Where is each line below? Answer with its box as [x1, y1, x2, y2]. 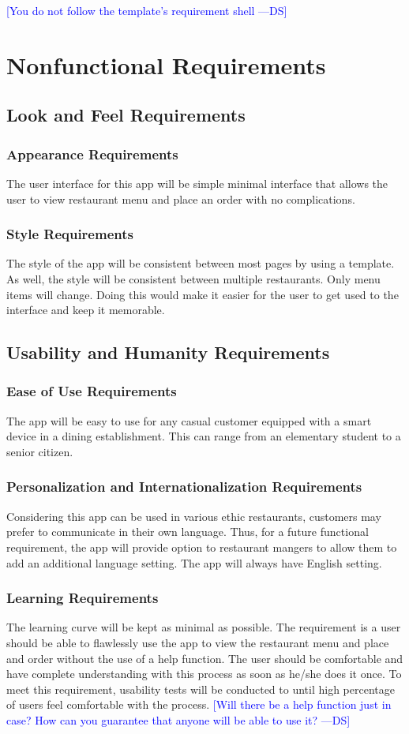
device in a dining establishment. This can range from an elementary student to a [6, 428, 401, 444]
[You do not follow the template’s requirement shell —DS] [6, 2, 287, 18]
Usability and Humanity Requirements [6, 340, 330, 365]
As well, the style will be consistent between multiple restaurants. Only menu [6, 270, 381, 286]
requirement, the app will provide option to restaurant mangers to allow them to [6, 538, 397, 555]
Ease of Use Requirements [6, 381, 177, 401]
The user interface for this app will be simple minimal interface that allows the [6, 174, 388, 191]
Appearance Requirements [6, 144, 178, 163]
